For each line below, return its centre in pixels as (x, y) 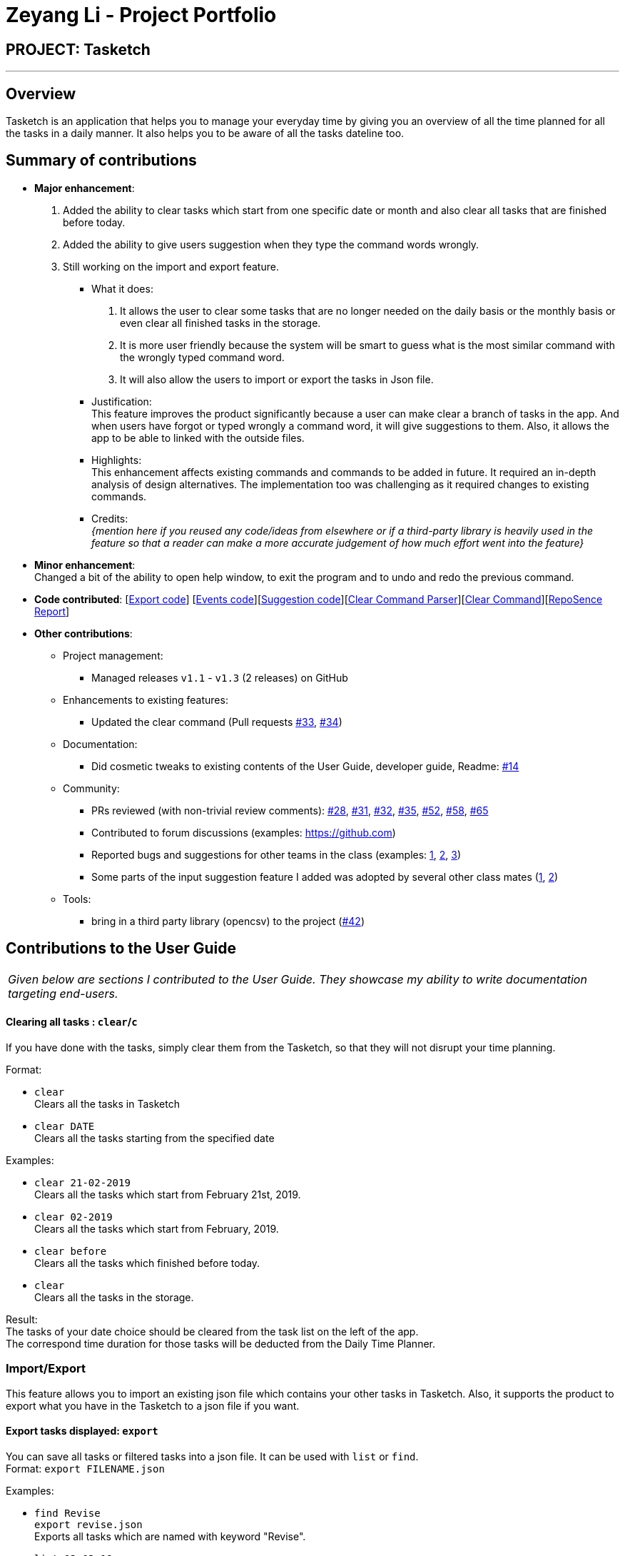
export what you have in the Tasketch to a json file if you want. (153, 1405)
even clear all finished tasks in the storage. (220, 323)
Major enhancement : (85, 188)
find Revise (67, 1513)
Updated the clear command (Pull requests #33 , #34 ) (217, 722)
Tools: (77, 899)
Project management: (113, 655)
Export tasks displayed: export (82, 1431)
